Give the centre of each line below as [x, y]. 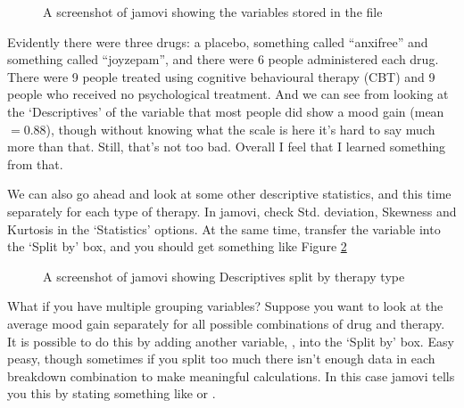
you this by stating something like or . [112, 393]
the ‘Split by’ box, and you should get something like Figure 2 [177, 246]
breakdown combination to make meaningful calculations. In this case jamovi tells [231, 375]
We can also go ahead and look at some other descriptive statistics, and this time [229, 194]
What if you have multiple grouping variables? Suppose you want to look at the [225, 306]
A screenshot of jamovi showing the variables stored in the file [213, 12]
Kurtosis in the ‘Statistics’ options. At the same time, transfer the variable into [224, 228]
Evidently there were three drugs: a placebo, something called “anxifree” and [218, 41]
